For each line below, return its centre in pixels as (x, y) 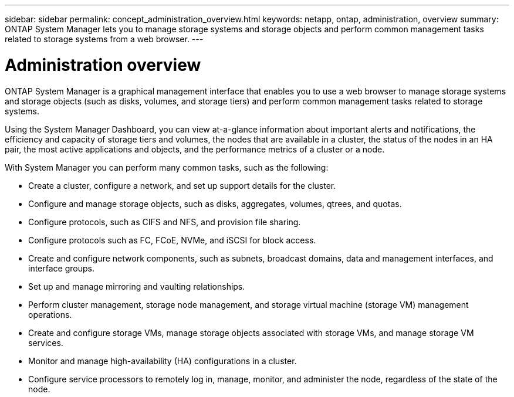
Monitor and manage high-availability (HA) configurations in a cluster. (163, 361)
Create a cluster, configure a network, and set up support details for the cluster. (182, 185)
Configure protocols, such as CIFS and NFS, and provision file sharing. (165, 222)
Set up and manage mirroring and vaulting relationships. (137, 286)
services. (46, 342)
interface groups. (61, 268)
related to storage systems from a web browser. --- (104, 39)
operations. (50, 314)
